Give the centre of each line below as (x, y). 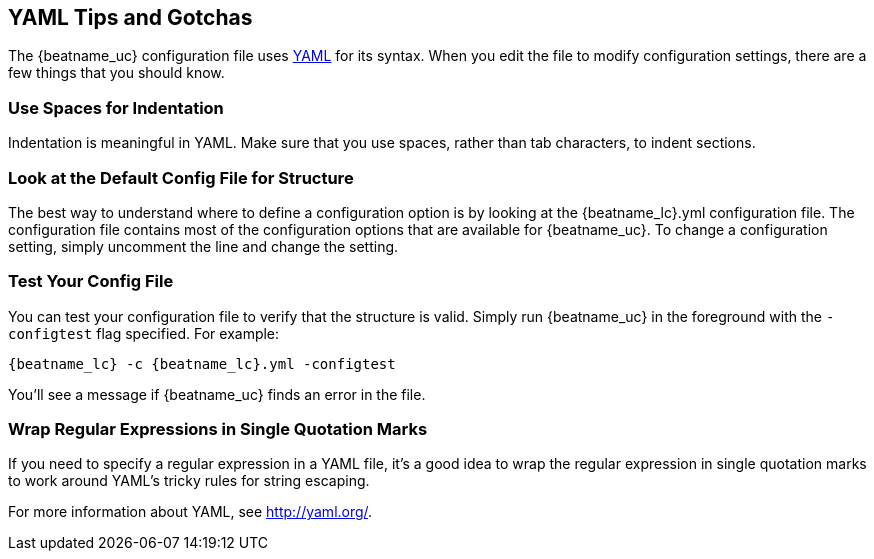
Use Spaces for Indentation (116, 107)
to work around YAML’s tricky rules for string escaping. (189, 481)
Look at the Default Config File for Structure (181, 177)
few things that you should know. (116, 73)
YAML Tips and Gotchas (130, 17)
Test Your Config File (91, 281)
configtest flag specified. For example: (144, 333)
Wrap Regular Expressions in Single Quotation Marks (218, 429)
